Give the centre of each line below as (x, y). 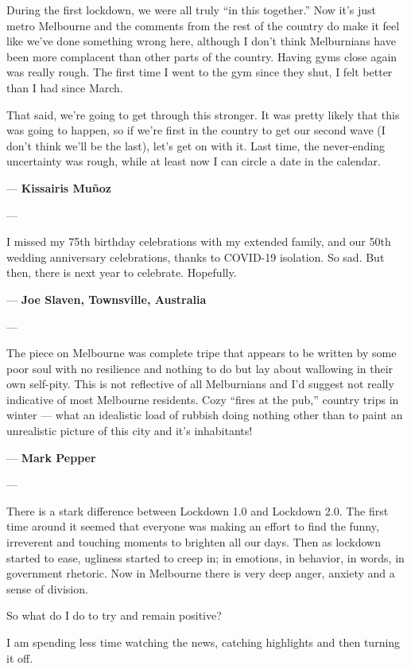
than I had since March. (65, 87)
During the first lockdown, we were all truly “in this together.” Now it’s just (192, 10)
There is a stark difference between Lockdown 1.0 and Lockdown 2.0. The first (198, 510)
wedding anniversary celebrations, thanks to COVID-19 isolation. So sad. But (196, 257)
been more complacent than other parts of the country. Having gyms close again (202, 56)
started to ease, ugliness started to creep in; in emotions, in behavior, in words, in (205, 557)
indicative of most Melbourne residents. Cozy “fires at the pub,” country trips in (203, 399)
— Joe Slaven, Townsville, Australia (107, 299)
